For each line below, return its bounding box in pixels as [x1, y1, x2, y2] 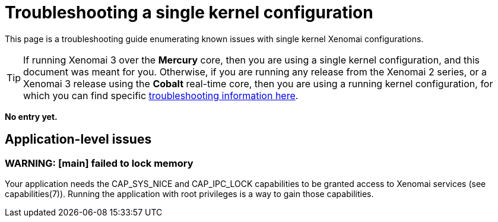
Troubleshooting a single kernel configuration [5, 2, 373, 23]
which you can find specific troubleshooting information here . [23, 89, 299, 102]
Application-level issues [5, 132, 152, 147]
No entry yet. [5, 111, 58, 122]
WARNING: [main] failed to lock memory [5, 157, 194, 169]
